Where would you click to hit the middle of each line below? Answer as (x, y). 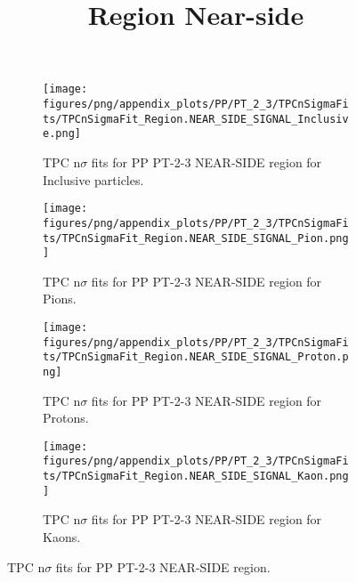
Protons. (66, 418)
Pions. (60, 299)
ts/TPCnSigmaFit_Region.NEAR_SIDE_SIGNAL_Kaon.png (196, 477)
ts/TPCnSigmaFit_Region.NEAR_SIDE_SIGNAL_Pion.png (196, 238)
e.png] (62, 134)
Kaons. (62, 537)
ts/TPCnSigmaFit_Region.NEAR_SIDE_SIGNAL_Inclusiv (196, 119)
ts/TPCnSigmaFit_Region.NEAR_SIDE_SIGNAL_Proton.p (196, 357)
